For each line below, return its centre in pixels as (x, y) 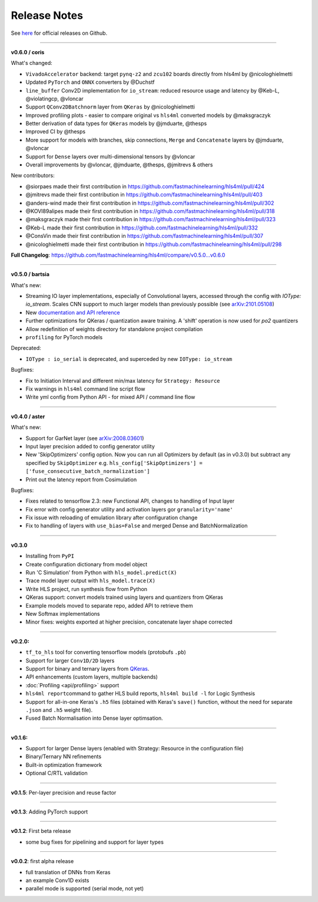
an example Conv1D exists (57, 880)
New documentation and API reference (73, 312)
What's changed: (32, 63)
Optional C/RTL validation (57, 773)
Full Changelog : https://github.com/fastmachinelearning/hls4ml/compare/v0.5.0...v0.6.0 (118, 255)
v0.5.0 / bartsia (30, 274)
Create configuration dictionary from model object (87, 564)
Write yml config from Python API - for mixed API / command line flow (110, 397)
